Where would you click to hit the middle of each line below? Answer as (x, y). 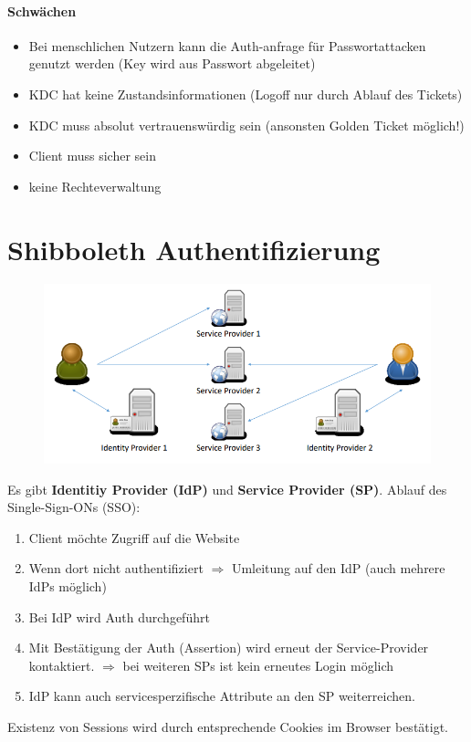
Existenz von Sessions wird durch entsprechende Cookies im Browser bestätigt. (228, 726)
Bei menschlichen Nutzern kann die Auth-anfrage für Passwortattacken (227, 45)
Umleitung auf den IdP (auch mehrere (338, 568)
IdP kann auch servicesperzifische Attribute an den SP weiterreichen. (222, 696)
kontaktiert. (62, 665)
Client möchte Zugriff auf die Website (134, 537)
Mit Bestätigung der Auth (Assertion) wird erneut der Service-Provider (229, 648)
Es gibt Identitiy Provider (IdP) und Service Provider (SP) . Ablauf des (227, 489)
